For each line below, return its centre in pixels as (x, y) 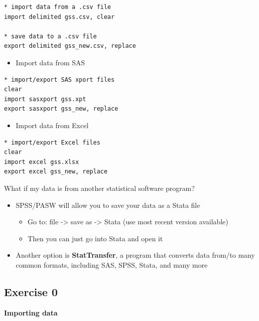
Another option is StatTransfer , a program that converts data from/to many (135, 255)
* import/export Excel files (52, 142)
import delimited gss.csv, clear (59, 17)
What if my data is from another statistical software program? (99, 188)
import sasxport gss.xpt (45, 99)
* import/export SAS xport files (59, 80)
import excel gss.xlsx (42, 162)
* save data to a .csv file (51, 36)
